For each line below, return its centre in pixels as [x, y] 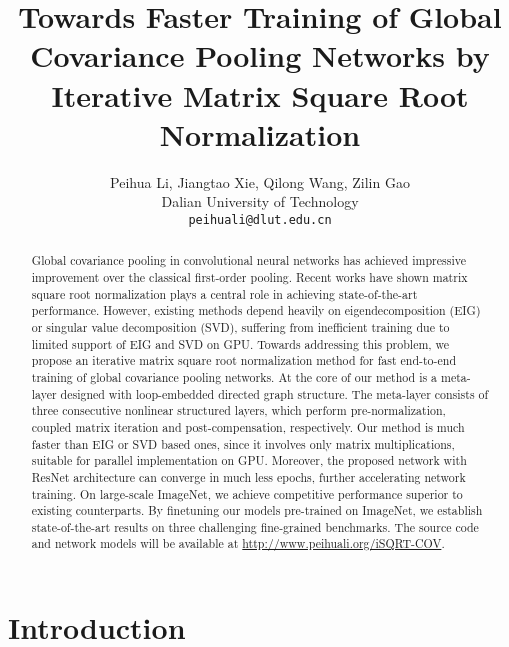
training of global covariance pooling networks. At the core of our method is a [234, 376]
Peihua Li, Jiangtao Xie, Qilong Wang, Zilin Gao [260, 181]
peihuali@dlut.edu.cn [260, 219]
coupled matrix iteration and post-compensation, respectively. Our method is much [248, 426]
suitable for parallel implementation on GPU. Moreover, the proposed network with [249, 460]
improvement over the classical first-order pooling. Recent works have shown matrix [249, 276]
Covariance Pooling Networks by [260, 55]
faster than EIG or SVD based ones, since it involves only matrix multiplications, [243, 443]
